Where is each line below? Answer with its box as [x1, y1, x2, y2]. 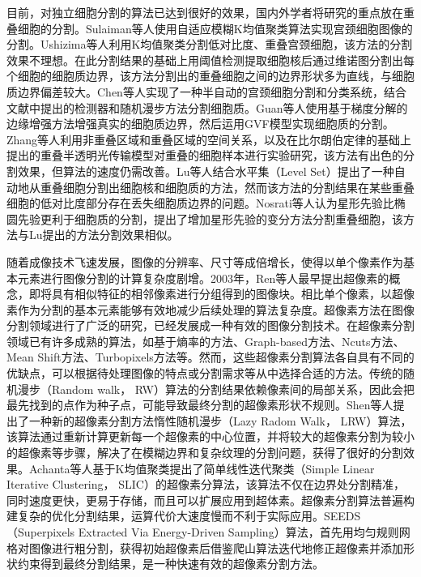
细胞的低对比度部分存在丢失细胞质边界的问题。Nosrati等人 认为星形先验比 [6, 194, 394, 212]
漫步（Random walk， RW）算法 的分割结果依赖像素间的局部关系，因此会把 [17, 380, 415, 397]
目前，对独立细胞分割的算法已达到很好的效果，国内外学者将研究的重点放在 [6, 4, 403, 20]
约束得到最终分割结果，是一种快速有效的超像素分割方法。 [17, 555, 324, 572]
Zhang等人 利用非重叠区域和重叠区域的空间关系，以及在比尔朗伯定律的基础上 [6, 130, 412, 147]
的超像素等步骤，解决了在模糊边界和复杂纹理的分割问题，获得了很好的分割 [6, 444, 403, 461]
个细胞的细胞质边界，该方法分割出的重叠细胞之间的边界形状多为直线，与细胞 [6, 67, 415, 84]
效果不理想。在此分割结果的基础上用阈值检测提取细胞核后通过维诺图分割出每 [6, 51, 415, 68]
